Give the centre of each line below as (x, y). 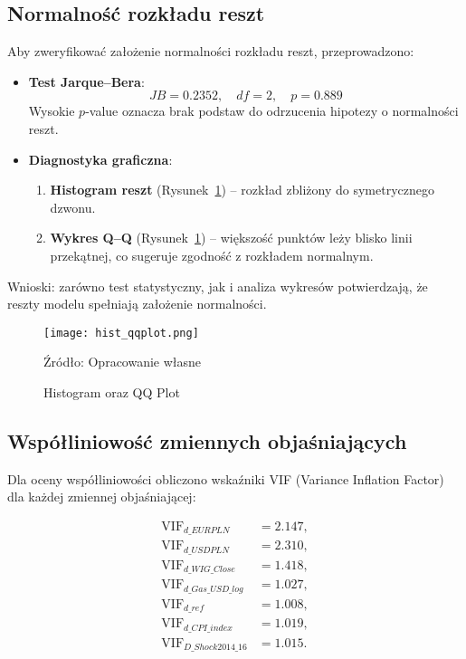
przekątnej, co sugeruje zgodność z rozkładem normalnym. (212, 255)
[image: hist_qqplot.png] (121, 333)
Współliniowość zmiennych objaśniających (207, 440)
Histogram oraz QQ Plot (112, 392)
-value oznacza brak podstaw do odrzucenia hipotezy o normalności (272, 111)
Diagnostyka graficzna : (100, 159)
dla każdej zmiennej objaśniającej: (102, 497)
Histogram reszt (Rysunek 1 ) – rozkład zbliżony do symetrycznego (242, 190)
